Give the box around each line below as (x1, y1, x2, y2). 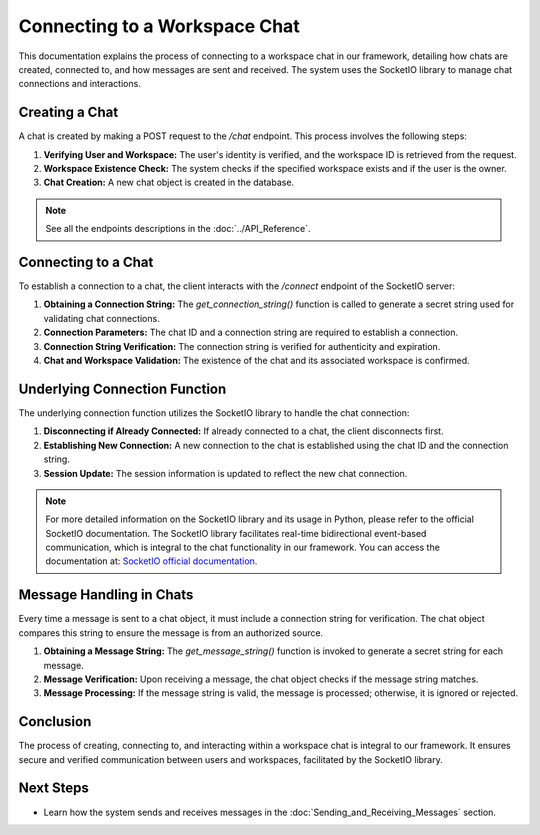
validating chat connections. (43, 312, 160, 324)
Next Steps (18, 780, 89, 797)
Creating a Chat (18, 104, 119, 121)
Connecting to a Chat (18, 254, 154, 270)
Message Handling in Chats (18, 586, 194, 604)
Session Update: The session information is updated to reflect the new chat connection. (43, 467, 408, 479)
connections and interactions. (18, 78, 142, 90)
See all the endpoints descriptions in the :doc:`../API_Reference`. (45, 223, 311, 235)
